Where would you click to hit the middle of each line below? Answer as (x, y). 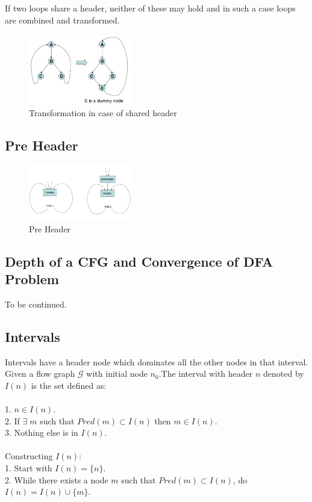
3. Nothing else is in (42, 432)
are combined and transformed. (62, 20)
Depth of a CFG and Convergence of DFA (139, 261)
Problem (32, 278)
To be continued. (36, 304)
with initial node (117, 373)
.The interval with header (206, 373)
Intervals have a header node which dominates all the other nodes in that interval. (157, 361)
